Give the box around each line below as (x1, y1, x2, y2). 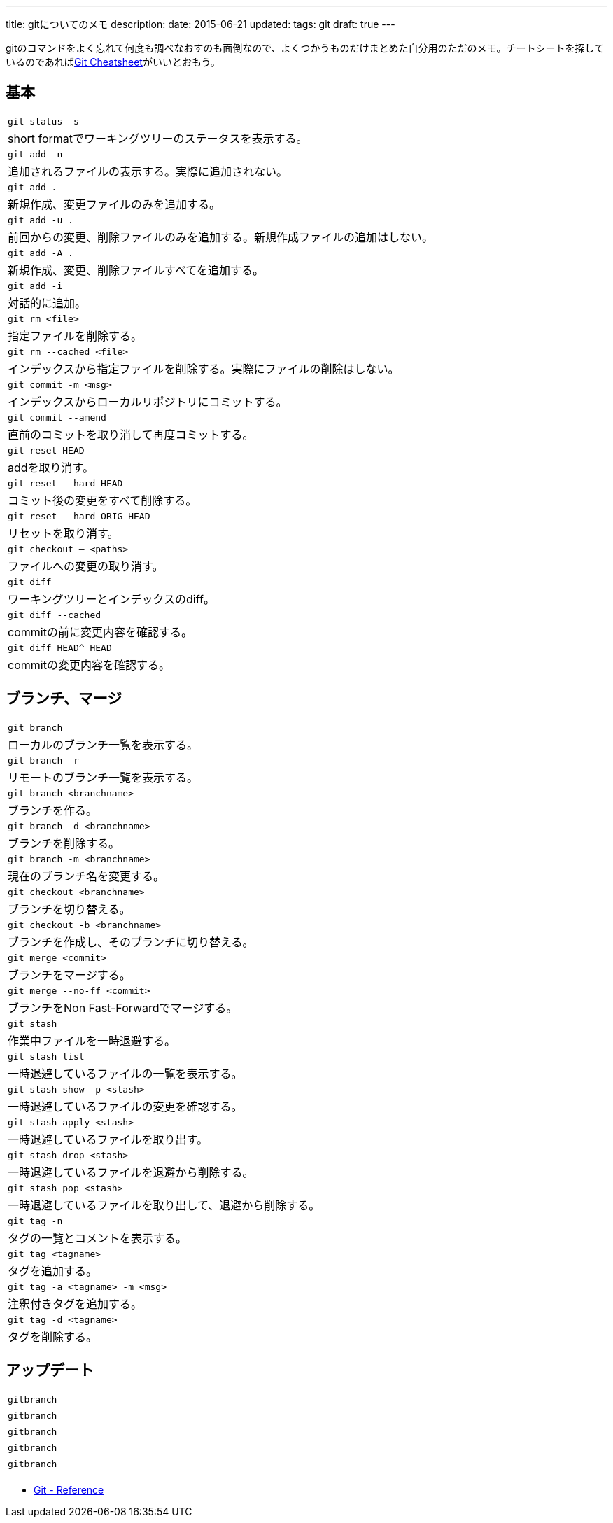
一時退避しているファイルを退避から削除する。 (8, 1165, 254, 1179)
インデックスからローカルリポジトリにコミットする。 (8, 394, 288, 409)
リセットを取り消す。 (8, 526, 119, 540)
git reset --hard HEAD (8, 477, 123, 489)
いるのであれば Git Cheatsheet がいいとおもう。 (6, 56, 220, 68)
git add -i (8, 280, 63, 291)
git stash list (8, 1051, 85, 1062)
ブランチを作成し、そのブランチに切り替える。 (8, 934, 254, 949)
